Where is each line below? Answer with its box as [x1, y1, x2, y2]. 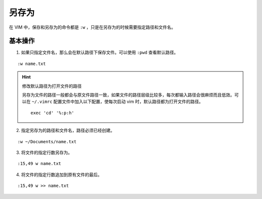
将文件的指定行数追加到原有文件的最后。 [21, 171, 102, 177]
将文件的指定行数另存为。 [21, 149, 72, 155]
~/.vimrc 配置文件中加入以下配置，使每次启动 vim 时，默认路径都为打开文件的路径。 [32, 99, 203, 104]
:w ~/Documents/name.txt [17, 139, 77, 144]
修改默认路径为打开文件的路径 [22, 83, 82, 89]
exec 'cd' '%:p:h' [31, 110, 75, 116]
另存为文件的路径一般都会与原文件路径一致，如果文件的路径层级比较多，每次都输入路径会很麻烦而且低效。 [22, 92, 235, 98]
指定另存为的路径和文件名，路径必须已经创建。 [21, 128, 115, 133]
